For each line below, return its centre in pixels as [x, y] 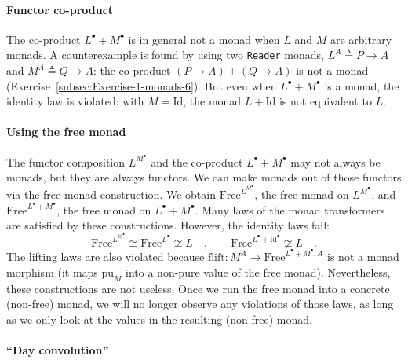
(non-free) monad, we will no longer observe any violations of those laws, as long [200, 304]
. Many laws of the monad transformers [290, 209]
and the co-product [197, 161]
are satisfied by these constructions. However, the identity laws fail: [168, 225]
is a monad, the [362, 85]
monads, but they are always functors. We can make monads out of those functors [204, 177]
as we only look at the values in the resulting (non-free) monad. [159, 319]
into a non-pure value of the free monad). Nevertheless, [258, 272]
